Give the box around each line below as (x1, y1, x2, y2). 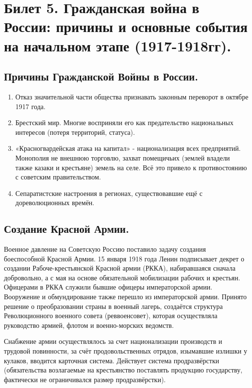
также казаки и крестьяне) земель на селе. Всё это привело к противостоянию (15, 162, 247, 172)
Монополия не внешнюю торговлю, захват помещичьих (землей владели (15, 152, 230, 162)
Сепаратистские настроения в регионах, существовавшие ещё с (15, 188, 202, 198)
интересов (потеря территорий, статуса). (15, 127, 135, 137)
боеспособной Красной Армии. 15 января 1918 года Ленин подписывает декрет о (4, 253, 244, 263)
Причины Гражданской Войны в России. (4, 69, 198, 84)
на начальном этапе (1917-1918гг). (4, 35, 231, 55)
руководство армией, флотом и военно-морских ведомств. (4, 320, 174, 330)
